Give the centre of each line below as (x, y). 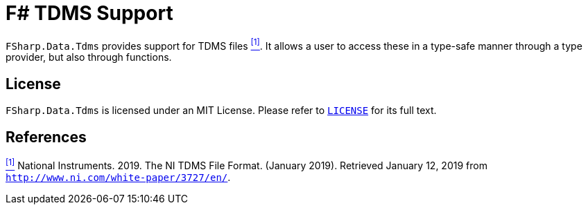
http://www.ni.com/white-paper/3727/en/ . (118, 177)
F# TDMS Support (89, 13)
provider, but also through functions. (89, 57)
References (46, 137)
